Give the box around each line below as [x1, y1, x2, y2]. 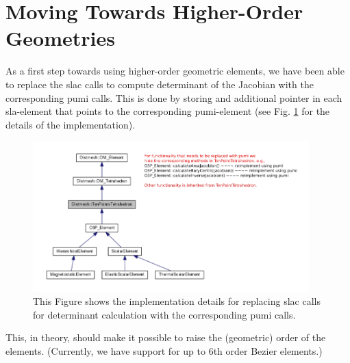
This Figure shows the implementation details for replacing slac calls [33, 294, 321, 308]
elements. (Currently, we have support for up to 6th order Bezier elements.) [5, 344, 323, 358]
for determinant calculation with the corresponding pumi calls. [33, 307, 296, 321]
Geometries [5, 24, 115, 52]
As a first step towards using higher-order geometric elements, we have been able [5, 64, 345, 78]
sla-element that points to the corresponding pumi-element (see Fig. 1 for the [5, 104, 330, 118]
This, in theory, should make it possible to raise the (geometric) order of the [5, 330, 326, 345]
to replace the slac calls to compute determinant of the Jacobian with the [5, 77, 314, 91]
